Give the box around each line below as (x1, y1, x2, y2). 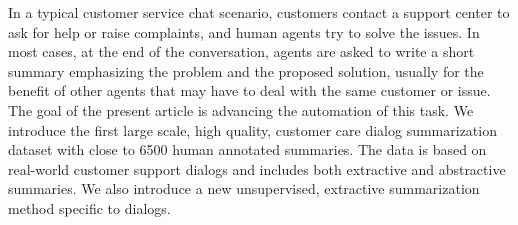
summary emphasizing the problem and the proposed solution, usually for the (8, 60, 484, 81)
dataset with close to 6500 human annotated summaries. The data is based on (8, 139, 487, 160)
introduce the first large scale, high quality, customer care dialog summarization (8, 119, 497, 140)
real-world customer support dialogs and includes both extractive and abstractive (8, 158, 506, 179)
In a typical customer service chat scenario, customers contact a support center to (8, 2, 510, 22)
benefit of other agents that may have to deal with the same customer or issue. (8, 80, 491, 101)
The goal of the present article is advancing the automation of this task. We (8, 99, 474, 120)
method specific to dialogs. (8, 197, 171, 218)
